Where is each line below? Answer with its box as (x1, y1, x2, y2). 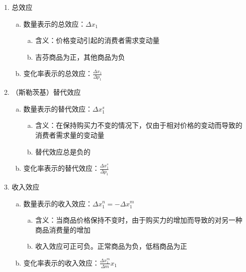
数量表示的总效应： (23, 18, 86, 29)
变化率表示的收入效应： (23, 257, 100, 268)
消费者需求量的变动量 (35, 129, 105, 140)
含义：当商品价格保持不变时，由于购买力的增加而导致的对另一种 (35, 215, 243, 225)
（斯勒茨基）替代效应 (11, 87, 81, 97)
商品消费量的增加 (35, 224, 91, 234)
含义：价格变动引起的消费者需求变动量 (35, 35, 160, 45)
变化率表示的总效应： (23, 68, 93, 78)
